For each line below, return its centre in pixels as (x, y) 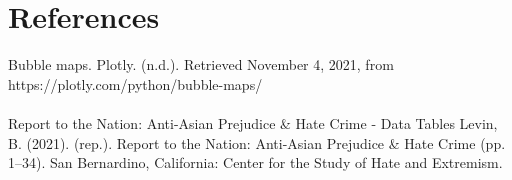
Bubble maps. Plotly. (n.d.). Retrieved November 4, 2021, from (201, 64)
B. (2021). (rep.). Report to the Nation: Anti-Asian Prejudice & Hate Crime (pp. (257, 142)
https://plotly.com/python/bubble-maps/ (135, 83)
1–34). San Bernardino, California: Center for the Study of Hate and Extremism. (255, 162)
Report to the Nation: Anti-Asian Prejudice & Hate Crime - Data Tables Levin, (253, 122)
